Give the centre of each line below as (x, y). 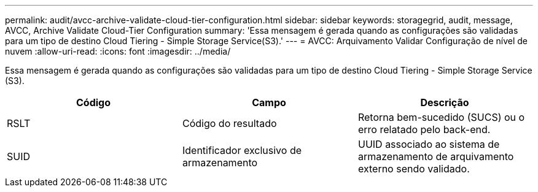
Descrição (445, 102)
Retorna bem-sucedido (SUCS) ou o (441, 117)
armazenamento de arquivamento (436, 156)
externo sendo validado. (414, 169)
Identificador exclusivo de (242, 150)
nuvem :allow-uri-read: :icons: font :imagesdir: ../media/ (118, 51)
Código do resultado (229, 123)
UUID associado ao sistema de (429, 144)
